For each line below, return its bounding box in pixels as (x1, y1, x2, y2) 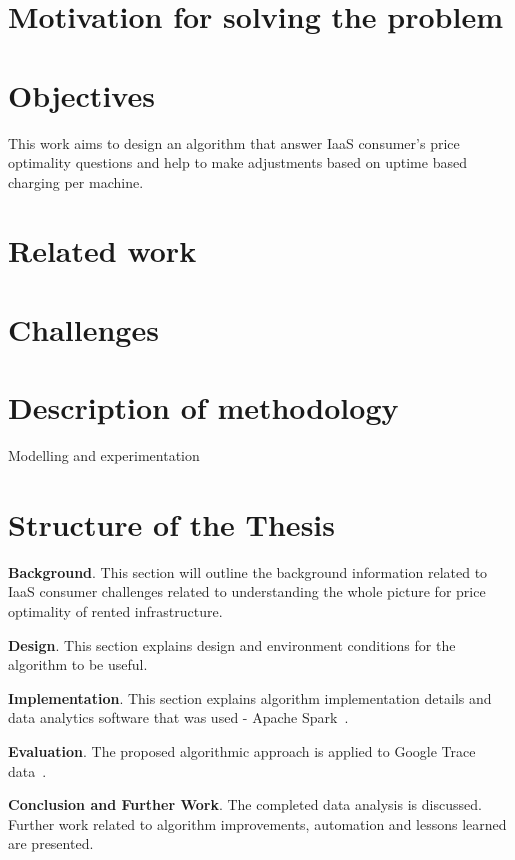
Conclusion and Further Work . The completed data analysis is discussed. (8, 794, 482, 815)
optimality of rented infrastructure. (8, 601, 223, 622)
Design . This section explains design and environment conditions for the (8, 634, 456, 655)
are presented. (8, 833, 94, 854)
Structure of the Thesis (8, 503, 335, 544)
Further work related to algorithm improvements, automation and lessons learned (8, 813, 507, 834)
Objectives (8, 74, 155, 115)
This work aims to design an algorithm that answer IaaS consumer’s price (8, 132, 460, 153)
